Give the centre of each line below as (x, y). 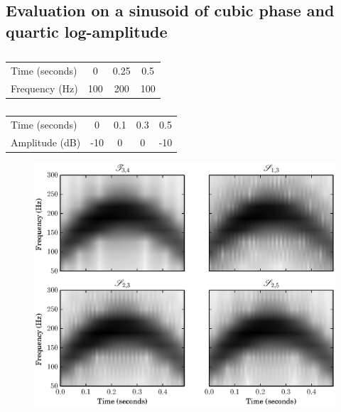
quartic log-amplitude (87, 31)
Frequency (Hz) (44, 88)
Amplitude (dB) (46, 142)
